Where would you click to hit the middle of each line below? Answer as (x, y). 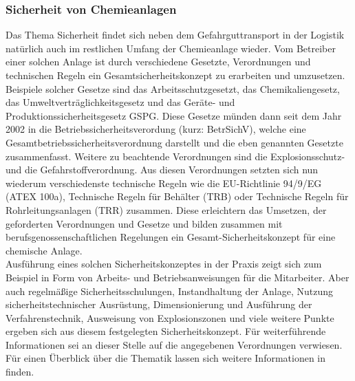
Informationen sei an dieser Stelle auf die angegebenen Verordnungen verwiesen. (174, 344)
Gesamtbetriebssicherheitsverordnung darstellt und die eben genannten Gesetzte (174, 142)
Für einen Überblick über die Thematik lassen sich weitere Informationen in (166, 358)
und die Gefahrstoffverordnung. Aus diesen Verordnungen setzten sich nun (162, 170)
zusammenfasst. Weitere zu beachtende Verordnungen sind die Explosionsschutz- (175, 156)
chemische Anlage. (44, 250)
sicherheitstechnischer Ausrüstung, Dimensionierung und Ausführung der (159, 304)
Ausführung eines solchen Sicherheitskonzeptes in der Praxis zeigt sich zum (164, 264)
